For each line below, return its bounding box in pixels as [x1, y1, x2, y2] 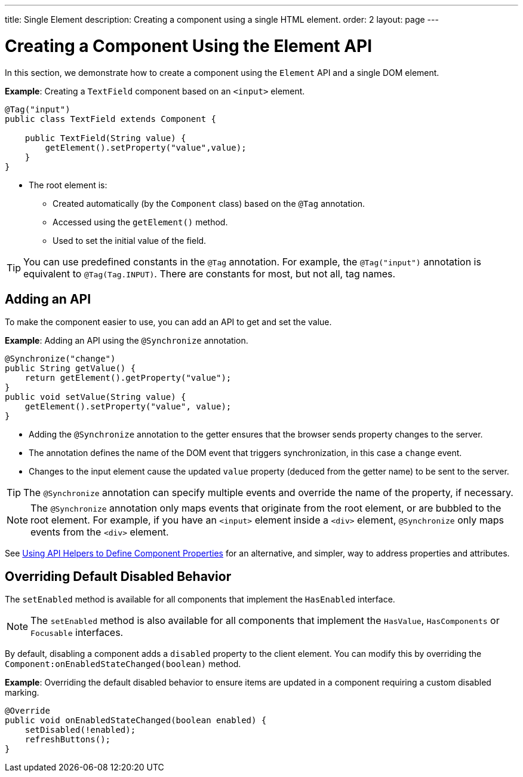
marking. [5, 687, 39, 698]
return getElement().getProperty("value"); [24, 373, 232, 383]
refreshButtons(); [24, 735, 111, 745]
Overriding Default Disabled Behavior [5, 568, 232, 584]
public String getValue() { [5, 363, 136, 374]
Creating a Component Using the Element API [5, 35, 373, 56]
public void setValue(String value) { [5, 392, 186, 402]
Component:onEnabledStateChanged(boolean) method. [5, 659, 241, 669]
